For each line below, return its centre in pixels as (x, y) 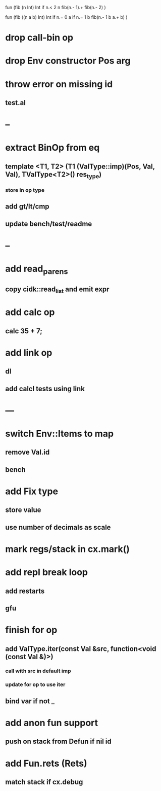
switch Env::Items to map (60, 434)
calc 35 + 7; (24, 331)
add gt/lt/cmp (27, 207)
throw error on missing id (59, 84)
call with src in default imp (38, 671)
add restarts (25, 591)
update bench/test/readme (49, 223)
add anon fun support (52, 723)
